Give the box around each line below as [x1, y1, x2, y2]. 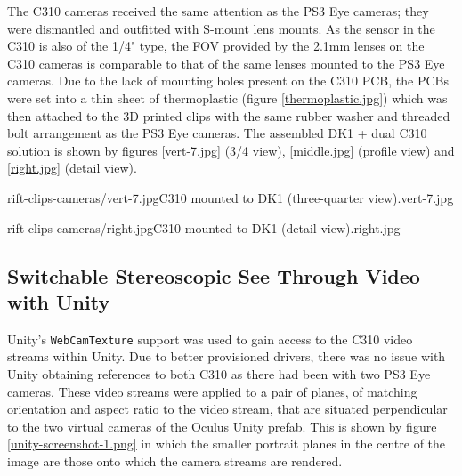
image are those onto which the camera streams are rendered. [7, 451, 343, 470]
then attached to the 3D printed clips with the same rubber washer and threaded [7, 106, 450, 125]
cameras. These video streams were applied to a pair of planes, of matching [7, 382, 417, 400]
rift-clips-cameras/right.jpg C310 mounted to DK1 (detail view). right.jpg [7, 218, 401, 237]
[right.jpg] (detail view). [7, 158, 137, 177]
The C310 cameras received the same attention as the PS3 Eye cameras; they [7, 2, 429, 20]
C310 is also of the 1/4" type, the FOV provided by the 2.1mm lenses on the [7, 36, 425, 55]
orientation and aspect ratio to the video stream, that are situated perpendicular [7, 399, 448, 418]
